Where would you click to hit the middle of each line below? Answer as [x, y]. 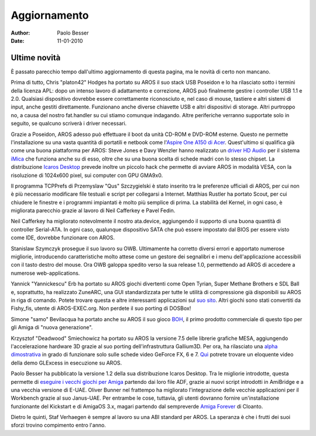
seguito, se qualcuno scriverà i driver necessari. [69, 124]
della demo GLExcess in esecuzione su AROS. [66, 363]
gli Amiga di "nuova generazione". [52, 328]
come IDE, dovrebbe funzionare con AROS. [63, 238]
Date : [18, 40]
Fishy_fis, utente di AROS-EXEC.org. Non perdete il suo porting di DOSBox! [101, 308]
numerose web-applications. [45, 273]
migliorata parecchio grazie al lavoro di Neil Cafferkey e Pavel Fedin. [93, 210]
